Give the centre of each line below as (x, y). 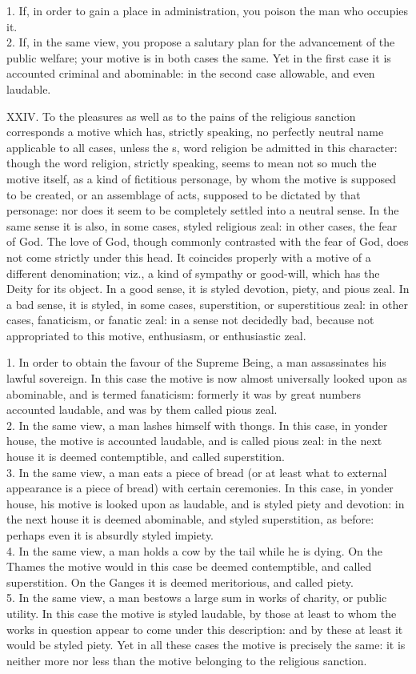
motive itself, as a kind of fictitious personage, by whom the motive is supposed (202, 178)
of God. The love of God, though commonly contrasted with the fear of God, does (208, 241)
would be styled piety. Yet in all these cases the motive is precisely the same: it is (206, 645)
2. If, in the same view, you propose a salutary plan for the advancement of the (201, 42)
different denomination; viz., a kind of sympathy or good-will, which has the (193, 273)
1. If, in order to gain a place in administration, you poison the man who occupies (208, 10)
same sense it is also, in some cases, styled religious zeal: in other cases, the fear (202, 225)
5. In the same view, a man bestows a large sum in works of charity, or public (197, 598)
